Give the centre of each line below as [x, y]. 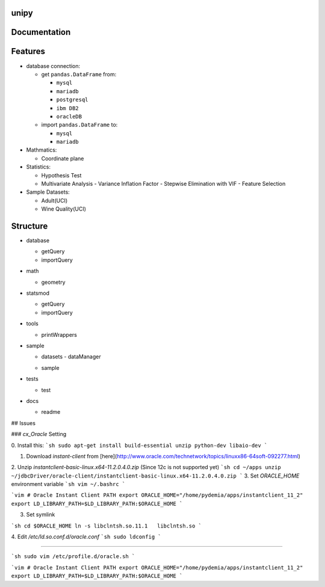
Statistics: [39, 167]
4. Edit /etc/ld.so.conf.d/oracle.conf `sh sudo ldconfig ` [86, 537]
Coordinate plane [63, 158]
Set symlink [41, 515]
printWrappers [59, 334]
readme [51, 412]
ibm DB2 [68, 108]
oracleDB [69, 116]
